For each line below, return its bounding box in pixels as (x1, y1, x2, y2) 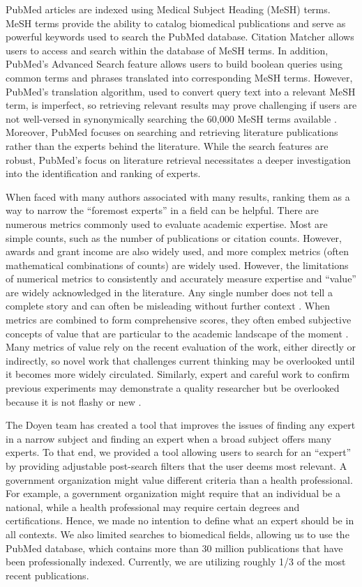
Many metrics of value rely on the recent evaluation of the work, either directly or (6, 340, 356, 354)
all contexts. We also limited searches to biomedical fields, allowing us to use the (6, 526, 349, 541)
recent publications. (6, 567, 89, 582)
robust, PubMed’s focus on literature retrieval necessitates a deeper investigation (6, 152, 351, 167)
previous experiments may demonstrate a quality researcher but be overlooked (6, 381, 340, 395)
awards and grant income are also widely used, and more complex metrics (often (6, 244, 349, 259)
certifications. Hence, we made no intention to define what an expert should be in (6, 513, 354, 528)
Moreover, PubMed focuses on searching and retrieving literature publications (6, 125, 338, 139)
